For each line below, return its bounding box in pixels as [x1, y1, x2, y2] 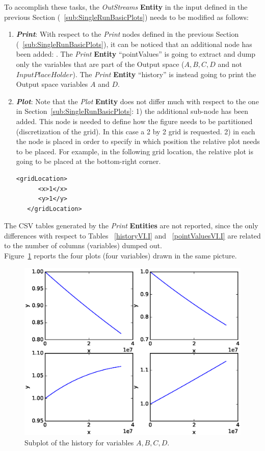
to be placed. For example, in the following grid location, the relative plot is [16, 146, 253, 156]
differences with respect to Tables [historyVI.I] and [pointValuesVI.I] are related [4, 230, 261, 241]
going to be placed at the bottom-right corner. [16, 156, 161, 167]
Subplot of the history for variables [24, 437, 134, 447]
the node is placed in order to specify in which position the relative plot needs [16, 136, 260, 147]
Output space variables [16, 79, 88, 89]
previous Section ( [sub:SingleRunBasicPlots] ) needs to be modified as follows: [4, 11, 249, 22]
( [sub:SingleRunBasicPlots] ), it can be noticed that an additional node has [16, 38, 252, 49]
